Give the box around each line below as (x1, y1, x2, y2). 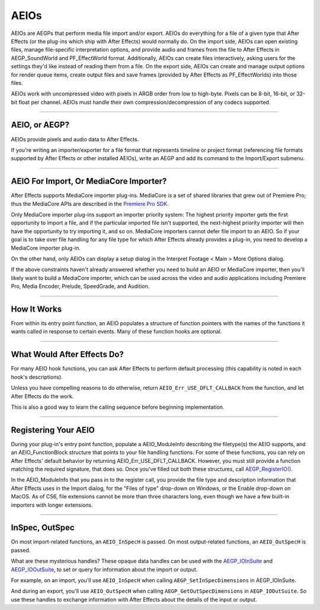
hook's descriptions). (11, 373, 63, 380)
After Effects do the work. (11, 392, 74, 400)
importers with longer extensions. (11, 501, 93, 509)
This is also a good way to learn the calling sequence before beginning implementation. (11, 404, 225, 411)
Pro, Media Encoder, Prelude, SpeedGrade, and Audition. (11, 282, 150, 290)
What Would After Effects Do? (11, 350, 124, 360)
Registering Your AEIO (11, 425, 95, 435)
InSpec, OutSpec (11, 523, 75, 533)
